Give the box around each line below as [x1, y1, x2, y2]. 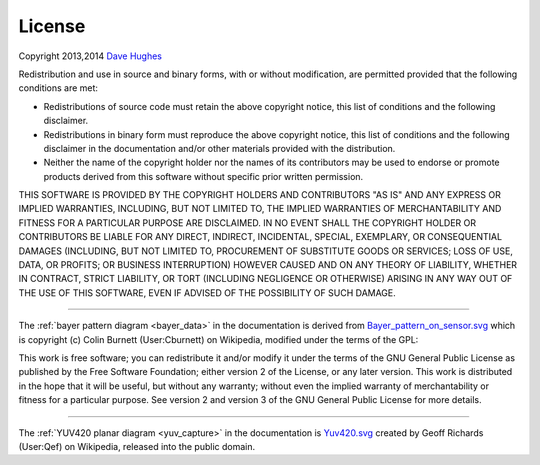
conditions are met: [18, 82, 99, 94]
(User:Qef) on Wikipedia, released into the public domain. [18, 440, 255, 452]
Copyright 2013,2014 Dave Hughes [18, 50, 163, 62]
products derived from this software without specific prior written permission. [43, 170, 364, 182]
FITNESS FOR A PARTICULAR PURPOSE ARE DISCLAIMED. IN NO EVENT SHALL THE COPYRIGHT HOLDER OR [18, 216, 477, 229]
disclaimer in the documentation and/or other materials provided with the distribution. [43, 142, 396, 154]
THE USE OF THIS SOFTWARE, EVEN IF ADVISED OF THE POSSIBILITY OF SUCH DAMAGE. [18, 286, 397, 299]
